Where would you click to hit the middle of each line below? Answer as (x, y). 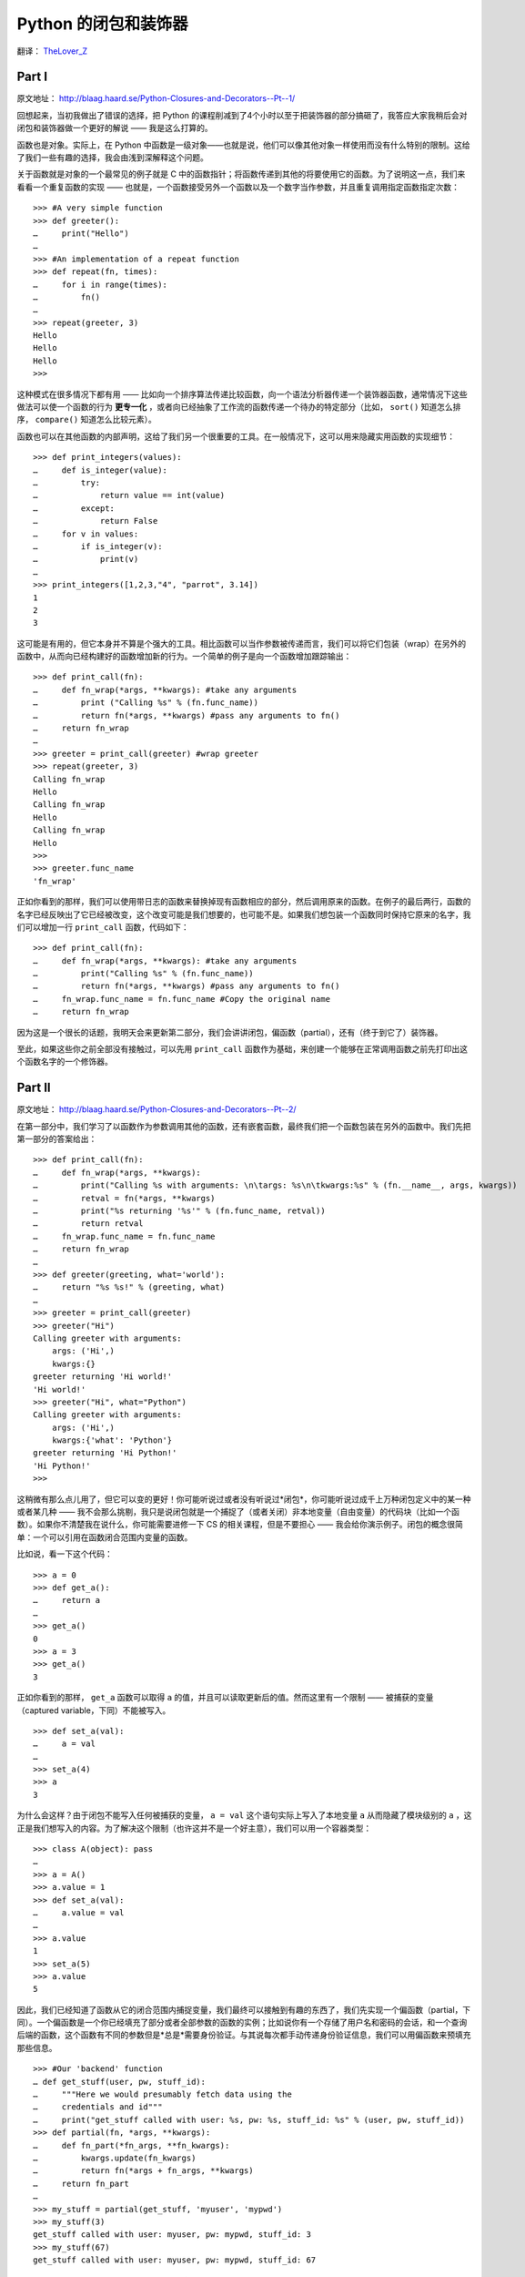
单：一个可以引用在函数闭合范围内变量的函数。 (105, 1537)
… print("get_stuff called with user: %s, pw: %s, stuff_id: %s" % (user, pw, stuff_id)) (249, 2119)
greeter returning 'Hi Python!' (105, 1453)
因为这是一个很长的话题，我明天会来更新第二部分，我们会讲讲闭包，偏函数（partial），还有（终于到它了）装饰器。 (230, 1032)
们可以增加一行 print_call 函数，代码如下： (103, 927)
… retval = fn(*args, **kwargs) (124, 1198)
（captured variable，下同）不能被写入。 (94, 1710)
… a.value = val (79, 1912)
